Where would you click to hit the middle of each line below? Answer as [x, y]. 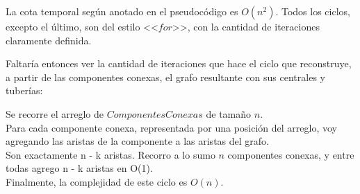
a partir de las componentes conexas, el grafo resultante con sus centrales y [165, 77]
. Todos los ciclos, [313, 11]
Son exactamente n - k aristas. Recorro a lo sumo [111, 154]
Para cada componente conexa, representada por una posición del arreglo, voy [171, 127]
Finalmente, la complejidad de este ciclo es [97, 181]
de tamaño [229, 113]
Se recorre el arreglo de [55, 113]
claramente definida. [49, 40]
